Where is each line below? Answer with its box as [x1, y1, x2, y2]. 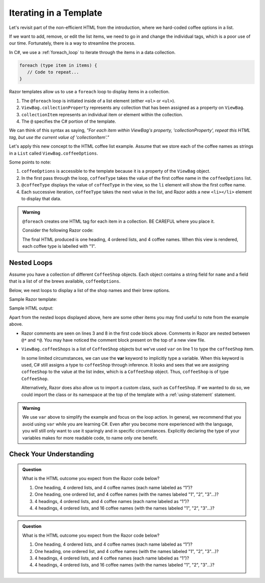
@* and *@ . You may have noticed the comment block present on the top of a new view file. [21, 337, 206, 343]
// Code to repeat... [27, 69, 79, 75]
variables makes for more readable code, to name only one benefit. [22, 435, 159, 441]
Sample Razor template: [9, 296, 57, 302]
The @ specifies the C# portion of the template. [21, 118, 116, 125]
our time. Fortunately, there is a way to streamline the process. [9, 40, 136, 46]
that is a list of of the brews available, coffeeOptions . [9, 278, 121, 284]
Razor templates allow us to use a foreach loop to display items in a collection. [9, 89, 170, 95]
